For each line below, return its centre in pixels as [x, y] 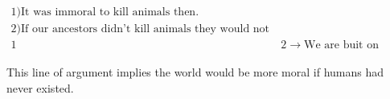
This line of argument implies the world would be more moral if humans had [195, 72]
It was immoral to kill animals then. [110, 12]
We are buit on [341, 45]
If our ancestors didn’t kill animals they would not [146, 29]
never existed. [40, 87]
